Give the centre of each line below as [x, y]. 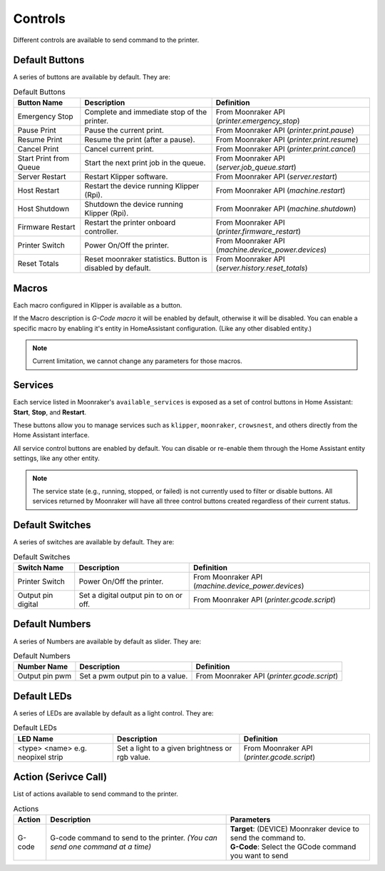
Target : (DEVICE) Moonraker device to [295, 829]
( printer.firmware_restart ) [258, 232]
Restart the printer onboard [130, 223]
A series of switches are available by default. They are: [94, 542]
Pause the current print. [124, 131]
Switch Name [41, 567]
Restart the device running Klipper [142, 186]
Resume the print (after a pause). [140, 140]
